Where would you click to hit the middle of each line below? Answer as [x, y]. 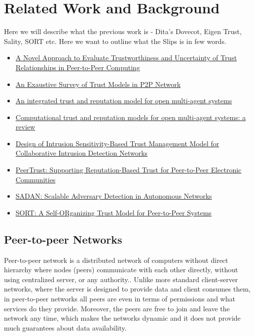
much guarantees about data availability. [65, 327]
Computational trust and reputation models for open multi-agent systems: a [131, 117]
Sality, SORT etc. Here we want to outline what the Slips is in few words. [115, 41]
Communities [36, 179]
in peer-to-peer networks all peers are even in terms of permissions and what [120, 299]
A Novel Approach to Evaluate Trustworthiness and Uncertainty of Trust [126, 58]
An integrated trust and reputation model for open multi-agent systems [124, 101]
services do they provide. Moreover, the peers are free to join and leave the [117, 308]
